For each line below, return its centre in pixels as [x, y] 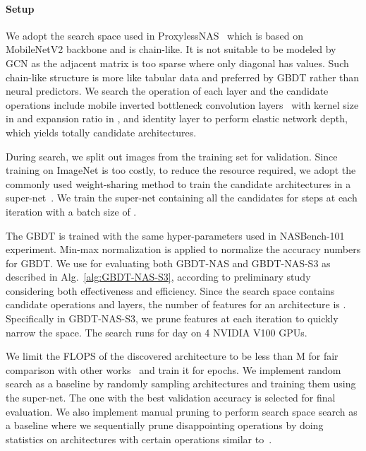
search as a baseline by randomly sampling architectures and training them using [181, 383]
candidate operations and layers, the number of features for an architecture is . [176, 304]
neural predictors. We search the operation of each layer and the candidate [167, 91]
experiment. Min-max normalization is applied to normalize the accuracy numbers [183, 249]
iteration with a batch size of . [71, 211]
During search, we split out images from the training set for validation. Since [172, 156]
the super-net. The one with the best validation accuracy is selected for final [171, 398]
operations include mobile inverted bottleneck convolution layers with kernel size [182, 104]
